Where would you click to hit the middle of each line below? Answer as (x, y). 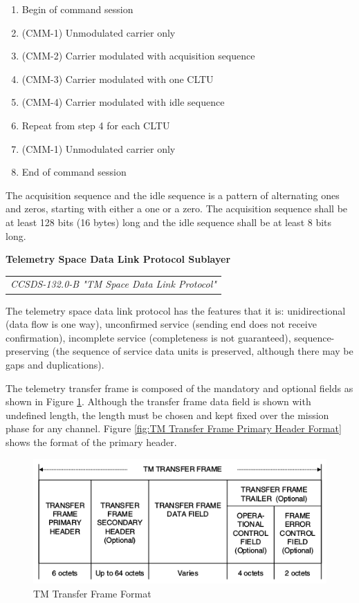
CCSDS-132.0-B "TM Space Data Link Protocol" (113, 284)
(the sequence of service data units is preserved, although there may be (203, 351)
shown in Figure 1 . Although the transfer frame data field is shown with (158, 401)
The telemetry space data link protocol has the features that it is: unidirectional (176, 310)
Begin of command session (77, 9)
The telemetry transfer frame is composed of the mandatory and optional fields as (179, 388)
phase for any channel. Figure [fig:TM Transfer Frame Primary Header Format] (174, 428)
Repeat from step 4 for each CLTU (96, 125)
